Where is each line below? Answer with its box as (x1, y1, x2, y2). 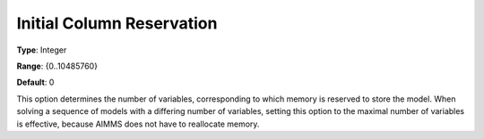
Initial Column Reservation (16, 13, 218, 33)
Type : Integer (16, 45, 67, 55)
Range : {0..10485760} (16, 61, 99, 71)
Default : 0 (16, 77, 55, 88)
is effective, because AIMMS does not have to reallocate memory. (16, 119, 260, 129)
